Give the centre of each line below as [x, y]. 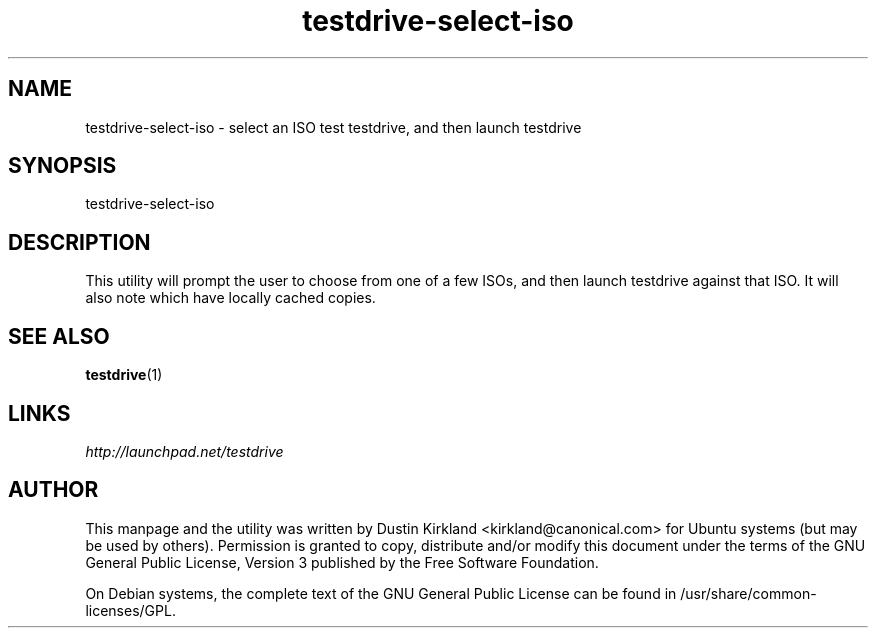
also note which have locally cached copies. [230, 298]
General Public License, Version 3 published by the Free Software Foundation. [342, 562]
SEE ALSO [59, 336]
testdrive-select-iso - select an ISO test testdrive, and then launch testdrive [333, 127]
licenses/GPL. [130, 610]
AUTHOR [53, 490]
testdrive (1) [124, 375]
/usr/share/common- [748, 593]
